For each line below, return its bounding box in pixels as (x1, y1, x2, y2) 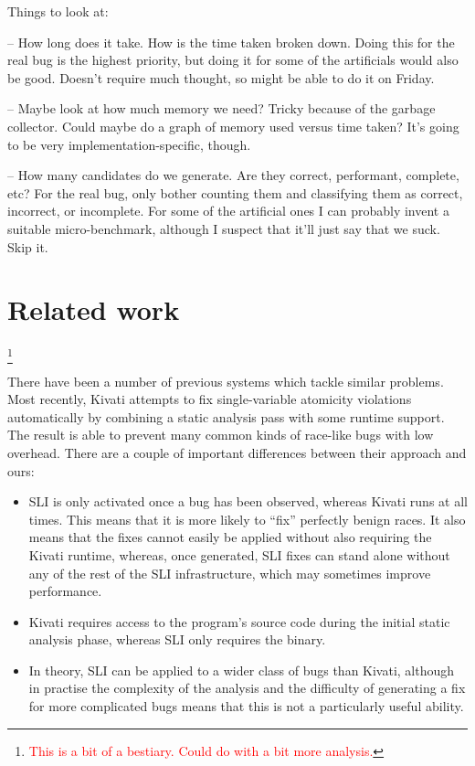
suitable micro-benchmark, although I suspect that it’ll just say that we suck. (7, 218, 440, 238)
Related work (7, 291, 180, 328)
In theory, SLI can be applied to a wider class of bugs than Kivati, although (28, 660, 455, 679)
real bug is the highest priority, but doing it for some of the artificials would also (7, 50, 459, 69)
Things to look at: (7, 2, 109, 20)
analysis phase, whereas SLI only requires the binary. (28, 630, 326, 649)
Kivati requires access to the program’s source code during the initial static (28, 612, 450, 631)
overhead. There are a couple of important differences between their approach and (7, 442, 467, 462)
